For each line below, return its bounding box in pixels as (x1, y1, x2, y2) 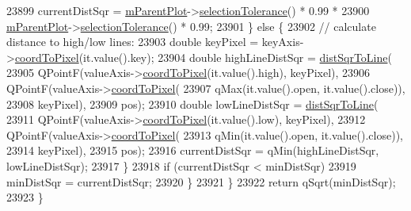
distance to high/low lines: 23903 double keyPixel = (6, 33, 259, 50)
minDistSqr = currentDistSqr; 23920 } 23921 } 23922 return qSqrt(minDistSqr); (6, 173, 396, 190)
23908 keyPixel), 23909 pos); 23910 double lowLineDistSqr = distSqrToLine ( (6, 95, 379, 112)
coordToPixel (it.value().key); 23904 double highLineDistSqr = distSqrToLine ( (14, 48, 392, 65)
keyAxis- (261, 33, 304, 50)
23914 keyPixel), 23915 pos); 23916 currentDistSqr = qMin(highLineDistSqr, (6, 142, 379, 159)
